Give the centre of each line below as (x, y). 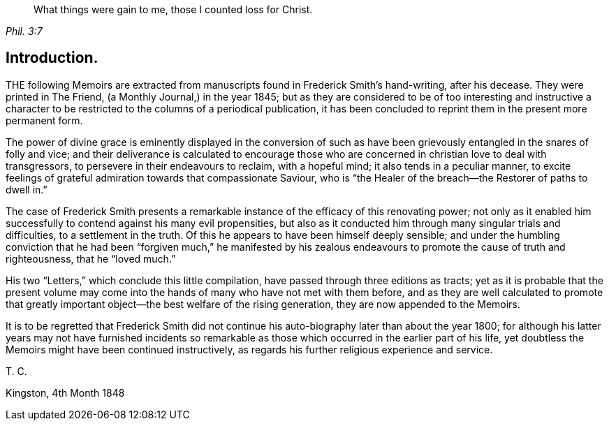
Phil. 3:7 (24, 31)
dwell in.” (27, 189)
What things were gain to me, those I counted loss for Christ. (173, 9)
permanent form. (44, 120)
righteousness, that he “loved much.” (91, 258)
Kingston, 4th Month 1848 (65, 392)
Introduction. (52, 58)
